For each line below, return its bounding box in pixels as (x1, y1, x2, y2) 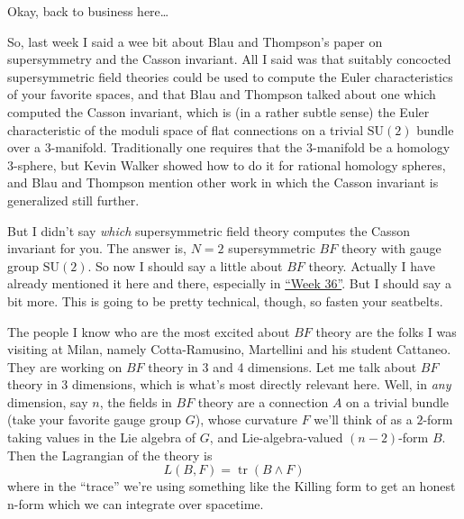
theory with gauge (341, 239, 441, 258)
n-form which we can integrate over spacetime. (7, 494, 264, 513)
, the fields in (99, 392, 172, 411)
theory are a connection (197, 392, 329, 411)
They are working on (7, 357, 123, 376)
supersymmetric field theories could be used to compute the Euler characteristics (7, 67, 453, 86)
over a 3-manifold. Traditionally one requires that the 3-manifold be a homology (7, 138, 450, 157)
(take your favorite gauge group (7, 410, 182, 429)
